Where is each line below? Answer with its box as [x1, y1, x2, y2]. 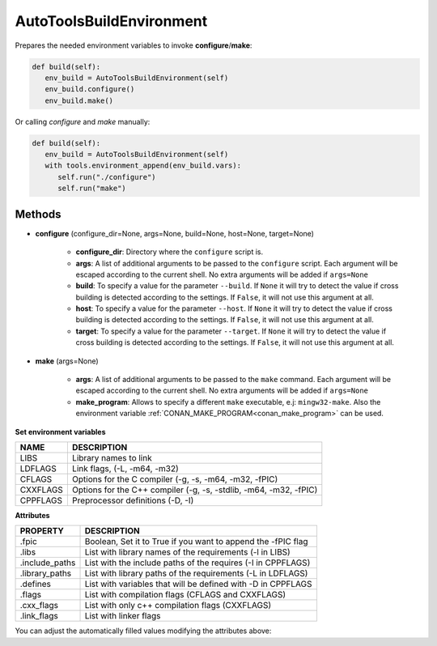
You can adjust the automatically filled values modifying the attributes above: [15, 626, 272, 635]
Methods [15, 207, 62, 221]
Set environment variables [15, 427, 106, 436]
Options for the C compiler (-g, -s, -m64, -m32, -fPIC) [71, 474, 278, 485]
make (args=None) [35, 356, 99, 366]
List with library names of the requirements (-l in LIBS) [84, 546, 291, 558]
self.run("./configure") [57, 172, 157, 181]
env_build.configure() [45, 85, 135, 94]
